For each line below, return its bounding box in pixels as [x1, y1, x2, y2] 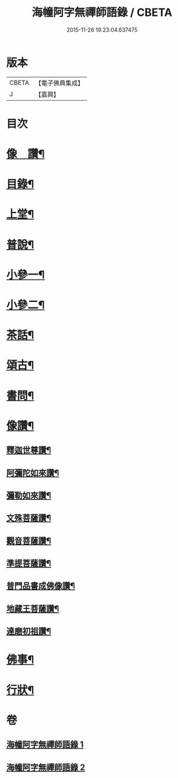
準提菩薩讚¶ [6, 558, 52, 569]
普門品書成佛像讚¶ [6, 581, 75, 591]
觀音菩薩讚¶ [6, 535, 52, 546]
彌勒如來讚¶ [6, 490, 52, 500]
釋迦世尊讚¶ [6, 445, 52, 455]
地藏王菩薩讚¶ [6, 603, 60, 614]
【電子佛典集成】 [35, 79, 84, 87]
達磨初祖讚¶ [6, 626, 52, 636]
